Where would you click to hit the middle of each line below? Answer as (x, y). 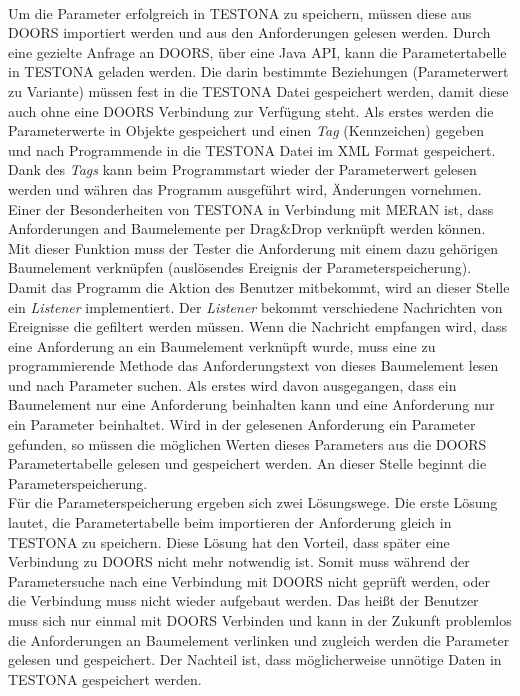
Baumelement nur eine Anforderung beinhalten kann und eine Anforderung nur (251, 404)
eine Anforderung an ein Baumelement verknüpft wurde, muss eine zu (222, 345)
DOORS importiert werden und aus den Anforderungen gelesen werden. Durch (249, 32)
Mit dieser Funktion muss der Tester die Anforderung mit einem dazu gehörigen (253, 247)
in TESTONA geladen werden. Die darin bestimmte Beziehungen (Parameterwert (258, 71)
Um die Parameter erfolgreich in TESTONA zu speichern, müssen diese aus (240, 12)
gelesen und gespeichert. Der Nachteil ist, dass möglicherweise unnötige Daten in (255, 659)
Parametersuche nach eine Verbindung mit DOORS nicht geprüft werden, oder (249, 580)
